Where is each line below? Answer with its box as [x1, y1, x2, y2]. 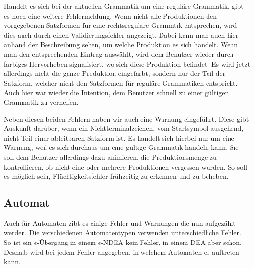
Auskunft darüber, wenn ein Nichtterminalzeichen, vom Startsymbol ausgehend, [4, 123, 244, 133]
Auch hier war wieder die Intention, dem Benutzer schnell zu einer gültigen [4, 87, 229, 97]
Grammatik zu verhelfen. [4, 97, 79, 107]
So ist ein [4, 237, 32, 247]
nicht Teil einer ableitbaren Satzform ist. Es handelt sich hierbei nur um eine [4, 132, 234, 143]
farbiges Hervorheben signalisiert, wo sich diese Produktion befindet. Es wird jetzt [4, 58, 251, 69]
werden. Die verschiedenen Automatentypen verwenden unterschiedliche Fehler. [4, 227, 241, 238]
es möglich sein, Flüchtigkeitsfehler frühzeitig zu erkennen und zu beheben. [4, 171, 229, 181]
